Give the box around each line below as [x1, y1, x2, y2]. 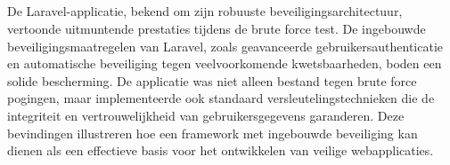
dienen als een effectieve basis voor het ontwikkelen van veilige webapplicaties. [7, 141, 434, 160]
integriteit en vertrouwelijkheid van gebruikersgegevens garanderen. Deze [7, 106, 405, 124]
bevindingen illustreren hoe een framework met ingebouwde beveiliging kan [7, 123, 418, 142]
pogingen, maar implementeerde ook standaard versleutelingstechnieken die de [7, 89, 435, 107]
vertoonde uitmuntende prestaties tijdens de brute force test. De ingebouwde [7, 19, 426, 37]
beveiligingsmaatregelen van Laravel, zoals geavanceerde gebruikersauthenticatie [7, 36, 444, 55]
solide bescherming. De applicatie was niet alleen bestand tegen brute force [7, 71, 417, 90]
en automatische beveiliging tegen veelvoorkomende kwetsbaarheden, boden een [7, 54, 442, 73]
